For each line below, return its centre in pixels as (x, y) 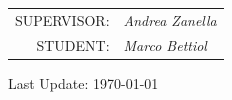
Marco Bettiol (165, 44)
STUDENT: (73, 44)
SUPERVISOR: (62, 19)
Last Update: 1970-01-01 (83, 82)
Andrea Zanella (170, 19)
